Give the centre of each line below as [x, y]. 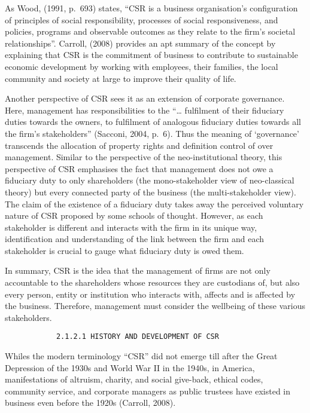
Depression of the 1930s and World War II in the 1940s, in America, [130, 367]
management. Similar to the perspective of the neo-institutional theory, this [144, 157]
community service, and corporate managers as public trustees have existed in [148, 391]
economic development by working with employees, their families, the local [142, 66]
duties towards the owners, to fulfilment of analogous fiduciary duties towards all [153, 122]
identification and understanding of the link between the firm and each [135, 239]
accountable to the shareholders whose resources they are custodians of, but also [152, 282]
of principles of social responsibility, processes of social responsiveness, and [142, 19]
